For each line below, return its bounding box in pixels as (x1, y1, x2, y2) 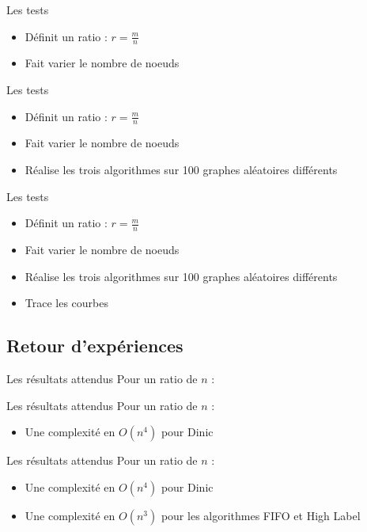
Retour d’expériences (6, 333, 183, 358)
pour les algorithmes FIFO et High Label (161, 507, 361, 523)
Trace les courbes (25, 294, 109, 311)
